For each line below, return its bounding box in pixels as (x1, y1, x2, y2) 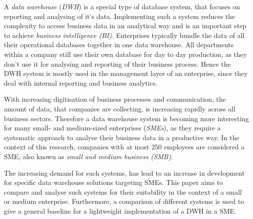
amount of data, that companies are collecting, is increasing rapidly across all (4, 103, 235, 113)
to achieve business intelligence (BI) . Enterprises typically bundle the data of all (4, 30, 245, 40)
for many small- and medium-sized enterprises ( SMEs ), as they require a (4, 123, 221, 133)
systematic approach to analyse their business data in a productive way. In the (4, 132, 239, 142)
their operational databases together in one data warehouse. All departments (4, 39, 234, 50)
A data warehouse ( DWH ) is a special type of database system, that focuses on (4, 1, 240, 11)
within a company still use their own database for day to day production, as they (4, 49, 247, 59)
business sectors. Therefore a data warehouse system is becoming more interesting (4, 113, 249, 123)
